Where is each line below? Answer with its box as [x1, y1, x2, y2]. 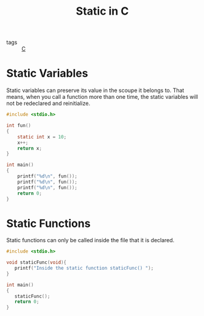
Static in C [76, 4, 129, 18]
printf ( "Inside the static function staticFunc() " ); [14, 265, 154, 271]
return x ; [17, 145, 43, 151]
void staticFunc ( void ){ [6, 259, 67, 266]
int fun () [6, 123, 32, 129]
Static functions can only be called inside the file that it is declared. [6, 237, 175, 244]
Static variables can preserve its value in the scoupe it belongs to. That [6, 87, 185, 94]
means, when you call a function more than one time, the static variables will [6, 93, 199, 101]
